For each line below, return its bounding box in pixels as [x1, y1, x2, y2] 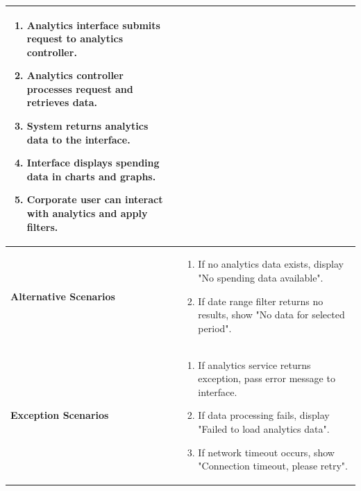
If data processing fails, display [198, 408, 330, 422]
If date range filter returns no [198, 293, 324, 308]
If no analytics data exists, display [198, 257, 344, 271]
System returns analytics [26, 119, 149, 133]
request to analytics [26, 31, 124, 46]
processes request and [26, 81, 133, 96]
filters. [26, 219, 58, 234]
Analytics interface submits [26, 17, 160, 32]
